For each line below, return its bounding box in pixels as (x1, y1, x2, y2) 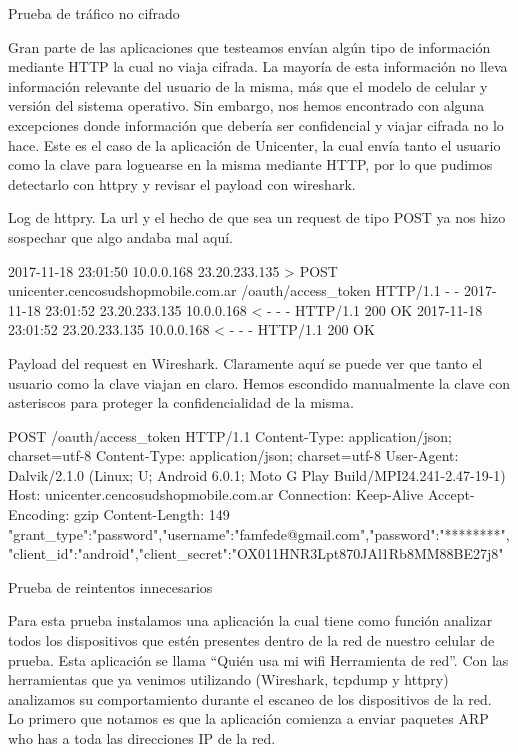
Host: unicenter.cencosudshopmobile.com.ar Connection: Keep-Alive (8, 484, 424, 505)
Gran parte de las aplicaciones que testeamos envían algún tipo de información (8, 36, 491, 57)
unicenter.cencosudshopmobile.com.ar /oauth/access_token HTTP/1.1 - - (8, 280, 460, 301)
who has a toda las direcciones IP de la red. (8, 728, 276, 748)
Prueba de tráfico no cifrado (8, 3, 180, 23)
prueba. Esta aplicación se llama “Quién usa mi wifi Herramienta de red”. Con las (8, 649, 509, 670)
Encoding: (8, 504, 70, 525)
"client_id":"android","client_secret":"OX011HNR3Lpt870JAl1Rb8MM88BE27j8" (8, 543, 504, 564)
